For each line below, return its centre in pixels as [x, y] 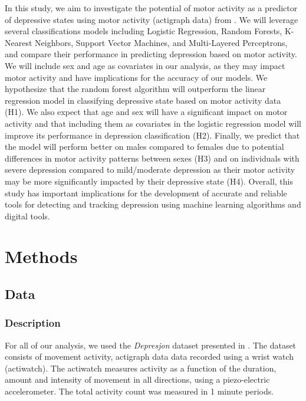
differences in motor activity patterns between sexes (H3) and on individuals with [152, 158]
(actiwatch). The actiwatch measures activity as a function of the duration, [141, 368]
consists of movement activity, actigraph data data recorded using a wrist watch [149, 356]
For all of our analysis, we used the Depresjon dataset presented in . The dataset [151, 345]
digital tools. [27, 216]
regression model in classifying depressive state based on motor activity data [143, 100]
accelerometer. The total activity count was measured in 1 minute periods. [139, 391]
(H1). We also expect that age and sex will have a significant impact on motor [146, 112]
